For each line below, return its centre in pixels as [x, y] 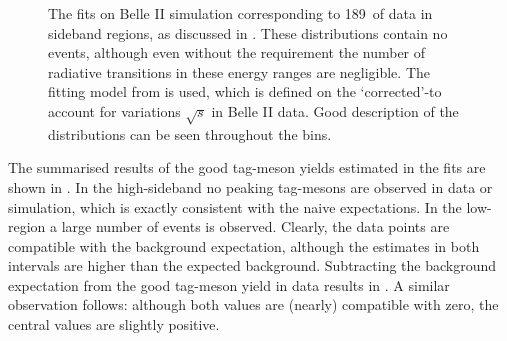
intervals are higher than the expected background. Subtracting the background [252, 265]
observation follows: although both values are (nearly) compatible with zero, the [253, 304]
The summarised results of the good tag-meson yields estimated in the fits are [247, 167]
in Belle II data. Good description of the [335, 110]
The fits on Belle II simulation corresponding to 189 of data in [240, 13]
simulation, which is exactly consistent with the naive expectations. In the [235, 206]
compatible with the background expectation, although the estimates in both [244, 245]
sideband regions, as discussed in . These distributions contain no [248, 32]
